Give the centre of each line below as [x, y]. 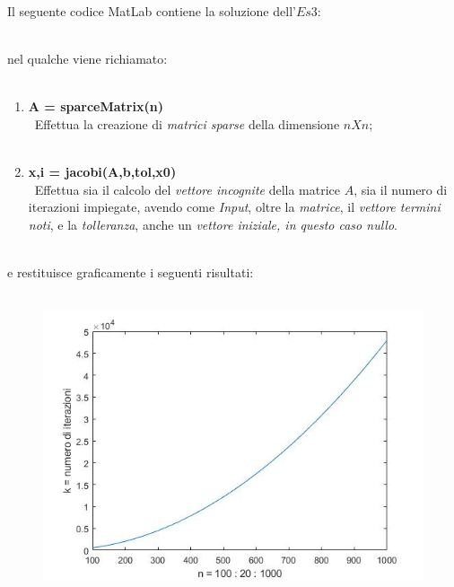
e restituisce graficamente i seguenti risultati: [131, 272]
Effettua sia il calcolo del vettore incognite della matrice [188, 189]
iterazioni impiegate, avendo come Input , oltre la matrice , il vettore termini [234, 207]
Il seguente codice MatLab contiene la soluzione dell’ [152, 11]
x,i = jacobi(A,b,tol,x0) [102, 172]
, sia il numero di [401, 189]
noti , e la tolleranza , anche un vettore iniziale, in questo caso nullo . [213, 224]
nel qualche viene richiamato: [87, 59]
